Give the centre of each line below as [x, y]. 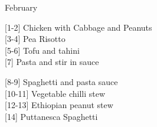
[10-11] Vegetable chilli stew [55, 93]
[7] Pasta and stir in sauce [52, 62]
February [21, 7]
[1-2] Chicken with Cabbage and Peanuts [78, 27]
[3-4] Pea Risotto [35, 39]
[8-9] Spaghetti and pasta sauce [61, 81]
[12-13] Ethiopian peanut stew [59, 105]
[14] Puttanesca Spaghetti [51, 116]
